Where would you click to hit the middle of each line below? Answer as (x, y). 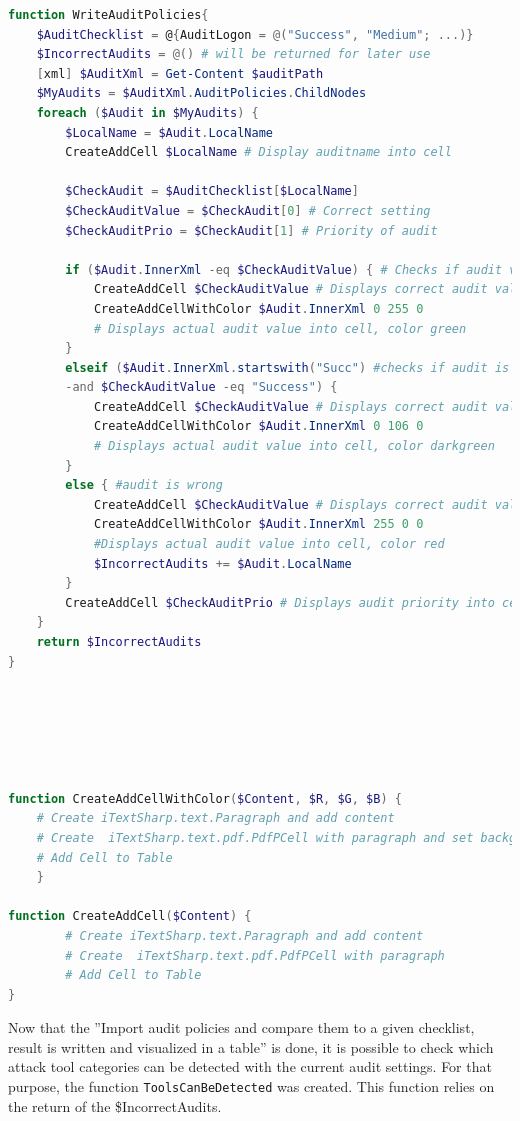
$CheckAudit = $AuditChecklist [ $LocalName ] (212, 191)
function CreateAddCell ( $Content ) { (130, 916)
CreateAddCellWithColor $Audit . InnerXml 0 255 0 (258, 308)
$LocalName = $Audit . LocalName (169, 132)
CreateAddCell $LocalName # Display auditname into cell (258, 152)
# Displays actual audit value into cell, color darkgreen (294, 446)
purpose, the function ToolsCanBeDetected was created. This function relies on (251, 1086)
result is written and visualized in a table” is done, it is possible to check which (251, 1046)
